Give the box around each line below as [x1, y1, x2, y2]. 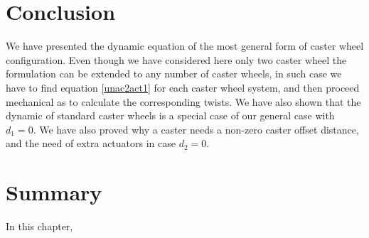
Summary [6, 178, 102, 207]
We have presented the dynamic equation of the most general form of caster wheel [6, 38, 364, 53]
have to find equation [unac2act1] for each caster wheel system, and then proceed [6, 80, 360, 94]
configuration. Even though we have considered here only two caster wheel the [6, 52, 347, 67]
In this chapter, [6, 219, 73, 233]
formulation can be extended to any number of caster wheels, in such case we [6, 66, 342, 81]
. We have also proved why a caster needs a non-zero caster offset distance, [33, 121, 359, 136]
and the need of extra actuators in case [6, 136, 176, 151]
